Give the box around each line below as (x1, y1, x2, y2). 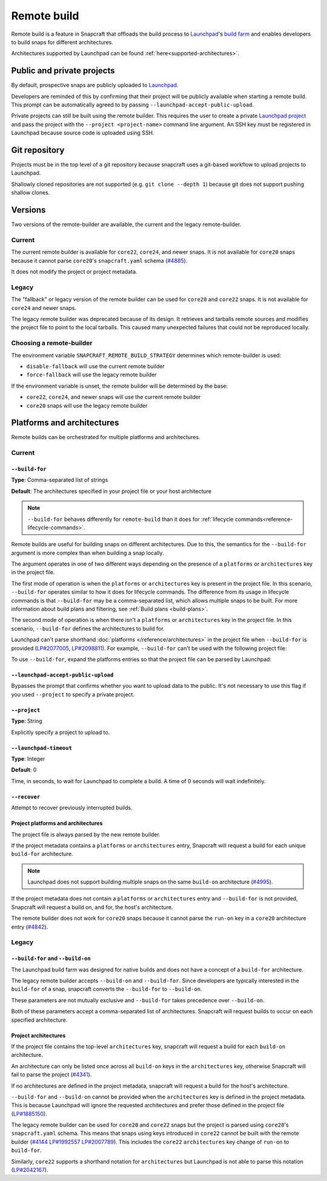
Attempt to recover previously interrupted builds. (11, 804, 133, 812)
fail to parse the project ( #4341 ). (11, 1071, 92, 1078)
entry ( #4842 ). (11, 923, 48, 930)
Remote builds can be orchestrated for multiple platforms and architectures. (11, 434, 200, 441)
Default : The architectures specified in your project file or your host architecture (11, 488, 212, 495)
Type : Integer (11, 755, 45, 763)
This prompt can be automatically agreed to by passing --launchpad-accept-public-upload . (11, 101, 254, 108)
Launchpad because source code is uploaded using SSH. (11, 129, 154, 136)
